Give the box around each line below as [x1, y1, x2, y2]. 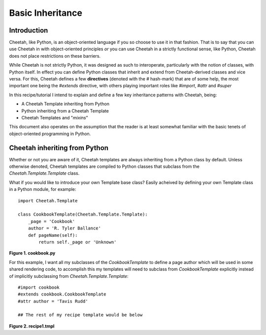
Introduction [9, 26, 48, 35]
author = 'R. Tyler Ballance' [28, 225, 101, 231]
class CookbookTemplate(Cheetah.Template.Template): [18, 212, 148, 217]
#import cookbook [18, 284, 60, 290]
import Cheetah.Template [18, 198, 78, 203]
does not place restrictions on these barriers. [9, 53, 101, 59]
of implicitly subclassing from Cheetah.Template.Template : [9, 273, 129, 279]
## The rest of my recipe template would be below [18, 312, 143, 318]
